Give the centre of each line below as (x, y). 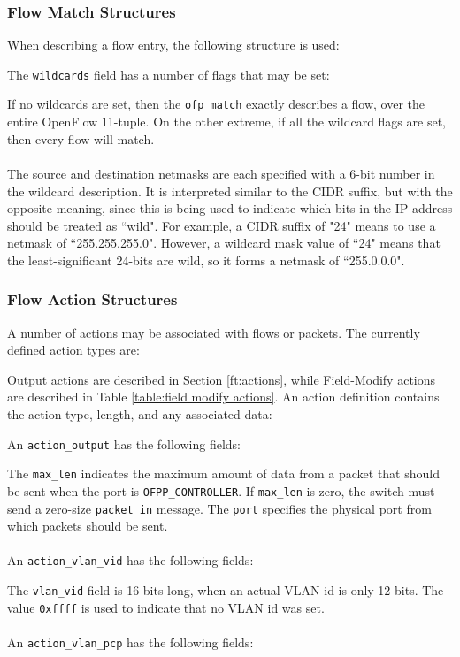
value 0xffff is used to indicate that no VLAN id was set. (166, 607)
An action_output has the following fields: (124, 443)
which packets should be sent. (88, 526)
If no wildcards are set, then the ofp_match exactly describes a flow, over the (216, 104)
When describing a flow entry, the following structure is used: (173, 45)
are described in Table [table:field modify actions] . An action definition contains (223, 397)
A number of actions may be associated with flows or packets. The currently (214, 332)
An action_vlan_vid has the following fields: (130, 560)
